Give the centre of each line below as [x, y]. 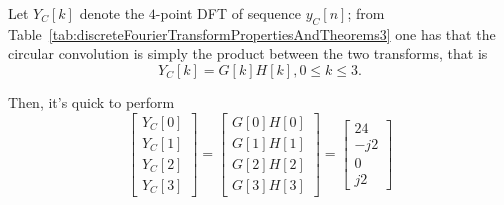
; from [366, 13]
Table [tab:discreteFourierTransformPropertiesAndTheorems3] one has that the [252, 33]
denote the [112, 13]
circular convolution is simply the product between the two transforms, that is [248, 53]
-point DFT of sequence [228, 13]
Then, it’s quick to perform [91, 101]
